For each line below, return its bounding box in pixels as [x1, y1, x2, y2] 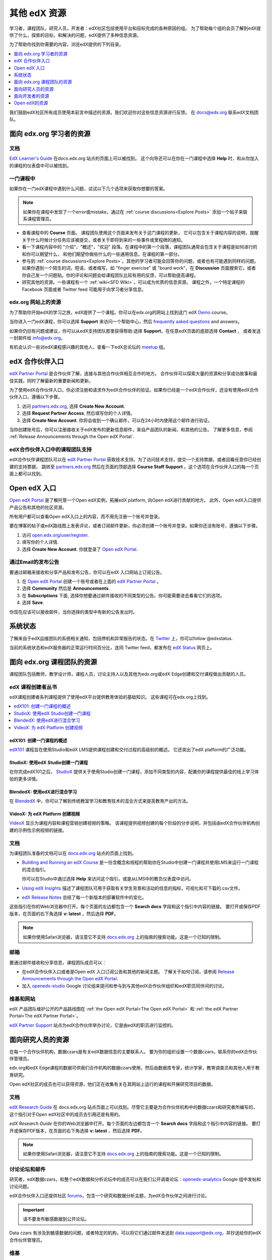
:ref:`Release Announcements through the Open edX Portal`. [9, 433, 134, 439]
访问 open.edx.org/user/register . [22, 532, 89, 538]
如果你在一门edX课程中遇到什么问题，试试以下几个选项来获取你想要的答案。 [9, 185, 168, 192]
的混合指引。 [22, 866, 49, 872]
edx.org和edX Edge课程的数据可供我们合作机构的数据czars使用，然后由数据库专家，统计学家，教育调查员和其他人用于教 [9, 1065, 260, 1071]
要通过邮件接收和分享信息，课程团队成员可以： [9, 959, 107, 965]
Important [23, 1207, 45, 1213]
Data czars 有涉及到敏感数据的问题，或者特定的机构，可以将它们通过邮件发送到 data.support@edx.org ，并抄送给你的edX [9, 1230, 261, 1236]
